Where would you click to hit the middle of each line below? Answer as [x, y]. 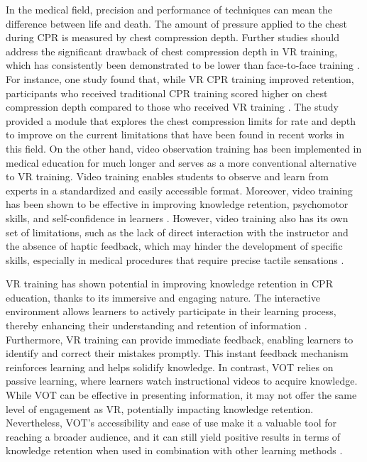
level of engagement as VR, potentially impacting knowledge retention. [160, 408]
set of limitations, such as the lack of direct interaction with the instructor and [177, 232]
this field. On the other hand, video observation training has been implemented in [184, 148]
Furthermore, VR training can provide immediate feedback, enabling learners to [180, 339]
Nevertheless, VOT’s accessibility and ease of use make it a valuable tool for [171, 423]
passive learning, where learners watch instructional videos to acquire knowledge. [182, 381]
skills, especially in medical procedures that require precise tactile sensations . [175, 259]
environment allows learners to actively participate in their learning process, [171, 311]
